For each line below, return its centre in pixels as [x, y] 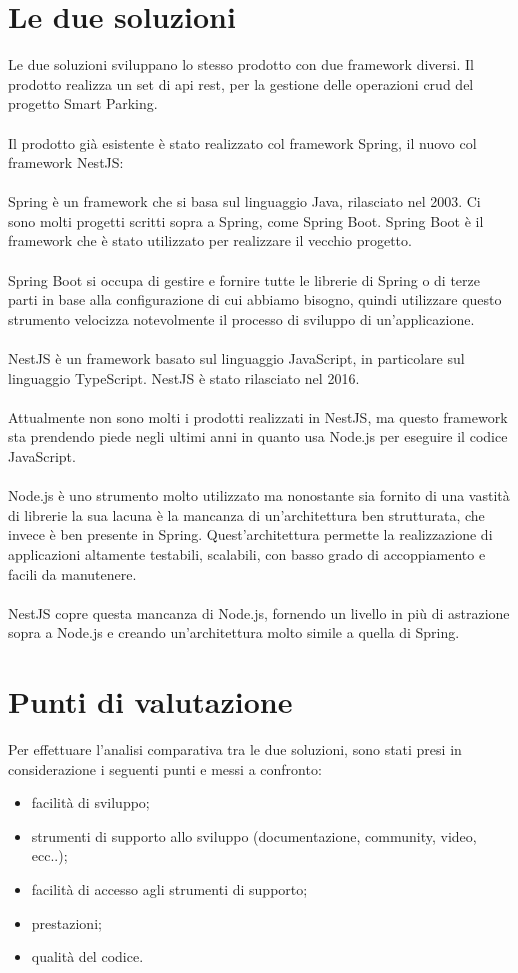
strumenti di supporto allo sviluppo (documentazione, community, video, [254, 835]
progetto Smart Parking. [83, 103]
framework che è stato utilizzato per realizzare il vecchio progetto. [210, 240]
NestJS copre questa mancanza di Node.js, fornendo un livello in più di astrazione [259, 612]
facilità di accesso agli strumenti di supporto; [169, 889]
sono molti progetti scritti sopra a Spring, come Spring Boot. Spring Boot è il [246, 220]
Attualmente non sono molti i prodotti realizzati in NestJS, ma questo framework [258, 416]
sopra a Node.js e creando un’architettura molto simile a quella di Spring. [234, 632]
